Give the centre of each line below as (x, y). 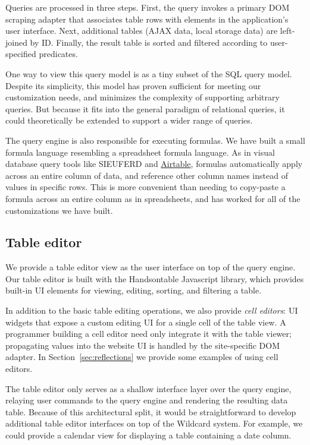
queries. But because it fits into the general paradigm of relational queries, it (145, 108)
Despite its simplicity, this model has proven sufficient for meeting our (133, 85)
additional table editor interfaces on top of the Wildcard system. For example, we (154, 423)
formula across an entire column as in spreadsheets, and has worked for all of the (153, 198)
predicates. (58, 54)
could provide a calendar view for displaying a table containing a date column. (148, 435)
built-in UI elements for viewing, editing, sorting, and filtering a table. (134, 290)
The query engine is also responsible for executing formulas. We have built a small (155, 140)
